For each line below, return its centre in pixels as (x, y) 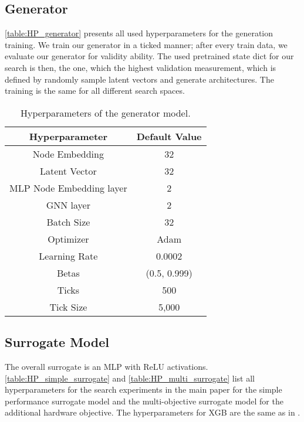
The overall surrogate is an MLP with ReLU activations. (107, 366)
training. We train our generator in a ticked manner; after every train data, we (146, 44)
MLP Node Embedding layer (68, 188)
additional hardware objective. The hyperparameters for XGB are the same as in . (153, 412)
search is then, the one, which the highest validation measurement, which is (141, 67)
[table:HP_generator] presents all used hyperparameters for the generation (139, 33)
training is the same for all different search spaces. (95, 91)
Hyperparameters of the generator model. (105, 113)
